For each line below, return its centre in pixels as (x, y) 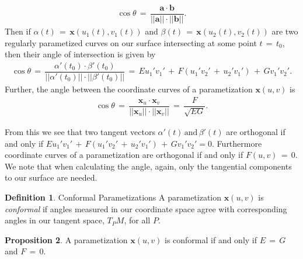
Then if (18, 31)
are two (285, 31)
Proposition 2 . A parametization (66, 239)
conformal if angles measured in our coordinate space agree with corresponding (146, 208)
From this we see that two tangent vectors (80, 132)
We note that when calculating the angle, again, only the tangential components (148, 166)
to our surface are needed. (51, 177)
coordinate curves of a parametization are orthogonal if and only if (124, 155)
